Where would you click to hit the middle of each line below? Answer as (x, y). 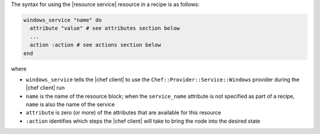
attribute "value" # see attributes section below (105, 28)
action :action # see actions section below (95, 45)
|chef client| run (45, 88)
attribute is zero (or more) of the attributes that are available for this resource (124, 113)
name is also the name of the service (70, 104)
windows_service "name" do (63, 20)
